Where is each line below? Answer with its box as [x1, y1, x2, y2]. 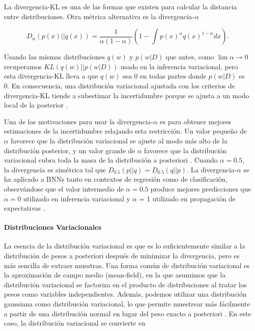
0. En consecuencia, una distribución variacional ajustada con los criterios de [4, 80, 235, 90]
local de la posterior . [4, 100, 68, 110]
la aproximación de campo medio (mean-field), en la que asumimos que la [4, 270, 226, 280]
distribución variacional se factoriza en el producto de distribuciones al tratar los [4, 279, 247, 289]
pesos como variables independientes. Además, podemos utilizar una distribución [4, 289, 247, 299]
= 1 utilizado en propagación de [139, 193, 236, 203]
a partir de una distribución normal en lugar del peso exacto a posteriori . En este [4, 308, 251, 318]
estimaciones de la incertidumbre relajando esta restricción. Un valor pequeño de [4, 126, 247, 136]
